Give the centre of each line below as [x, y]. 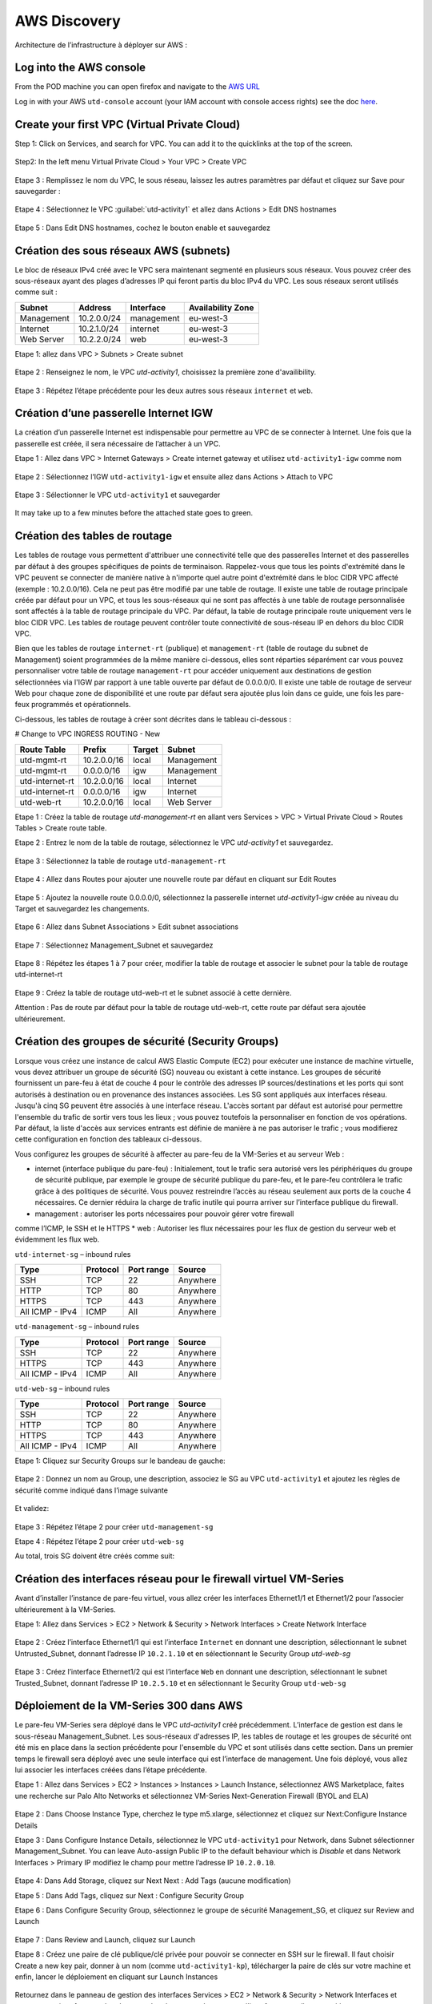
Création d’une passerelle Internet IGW [114, 413]
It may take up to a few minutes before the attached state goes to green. [134, 513]
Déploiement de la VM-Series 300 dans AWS [129, 1706]
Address [95, 307]
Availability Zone [221, 307]
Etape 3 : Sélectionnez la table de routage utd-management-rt [121, 861]
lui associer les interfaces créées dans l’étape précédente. [111, 1770]
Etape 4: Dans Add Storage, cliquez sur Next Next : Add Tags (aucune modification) [153, 1881]
